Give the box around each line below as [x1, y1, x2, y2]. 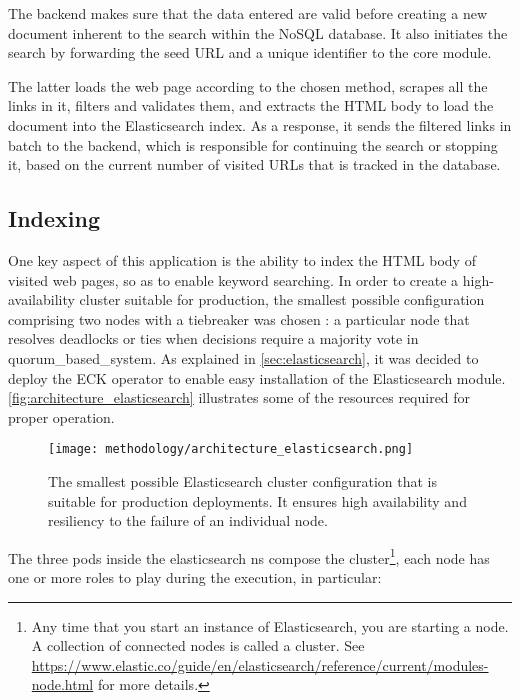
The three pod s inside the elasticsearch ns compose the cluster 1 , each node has [8, 544, 490, 568]
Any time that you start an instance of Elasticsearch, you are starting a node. [31, 615, 509, 636]
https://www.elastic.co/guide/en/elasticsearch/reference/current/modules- [31, 654, 489, 675]
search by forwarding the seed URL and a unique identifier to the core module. [8, 42, 492, 63]
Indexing [8, 203, 101, 234]
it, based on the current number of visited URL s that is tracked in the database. [8, 154, 501, 175]
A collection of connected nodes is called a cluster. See [31, 635, 365, 656]
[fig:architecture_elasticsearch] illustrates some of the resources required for [8, 387, 471, 408]
